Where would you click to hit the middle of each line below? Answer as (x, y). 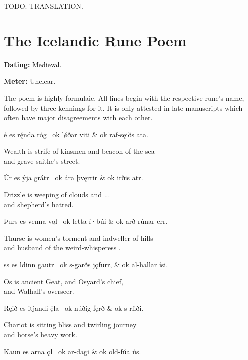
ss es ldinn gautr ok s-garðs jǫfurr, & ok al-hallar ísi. (86, 265)
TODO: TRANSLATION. (44, 6)
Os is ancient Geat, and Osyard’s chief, (64, 281)
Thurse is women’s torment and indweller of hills (79, 238)
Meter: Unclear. (30, 81)
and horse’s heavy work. (41, 334)
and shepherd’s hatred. (39, 204)
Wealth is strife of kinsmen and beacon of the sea (79, 151)
